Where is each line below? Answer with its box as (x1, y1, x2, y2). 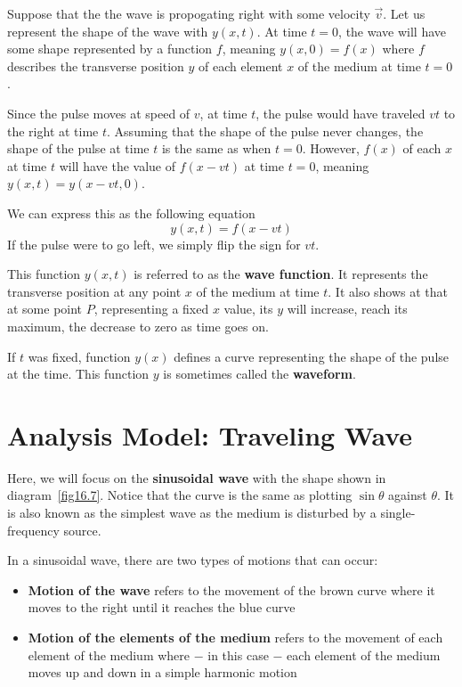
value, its (223, 299, 273, 318)
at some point (7, 299, 83, 318)
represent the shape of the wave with (7, 21, 208, 40)
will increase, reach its (287, 299, 408, 318)
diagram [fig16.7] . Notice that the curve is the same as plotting (7, 486, 353, 504)
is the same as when (161, 139, 272, 158)
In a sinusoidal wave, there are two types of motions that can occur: (7, 551, 378, 569)
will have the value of (59, 156, 175, 175)
